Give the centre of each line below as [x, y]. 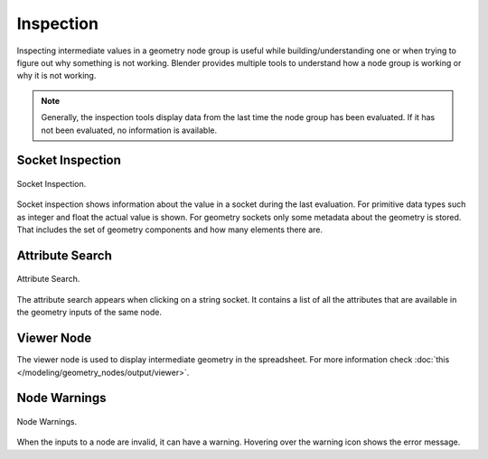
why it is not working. [56, 76]
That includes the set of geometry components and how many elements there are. [170, 229]
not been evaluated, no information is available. [129, 130]
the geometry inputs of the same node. [89, 313]
